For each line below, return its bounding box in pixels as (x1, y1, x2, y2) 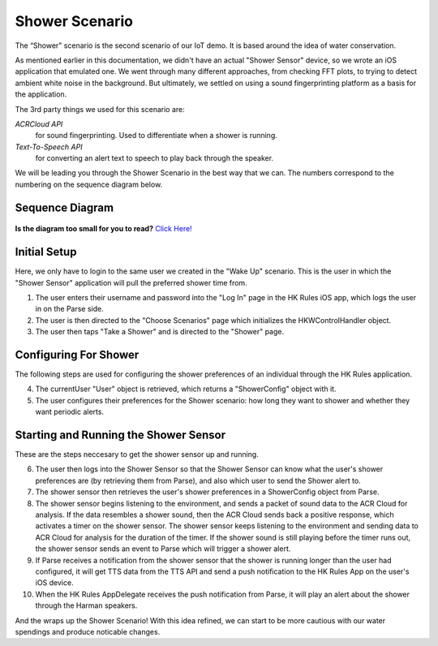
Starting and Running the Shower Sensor (15, 429, 226, 441)
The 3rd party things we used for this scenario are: (15, 104, 186, 114)
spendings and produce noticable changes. (15, 627, 161, 636)
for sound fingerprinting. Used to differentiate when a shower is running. (35, 131, 277, 140)
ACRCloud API (15, 118, 63, 129)
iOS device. (35, 578, 74, 588)
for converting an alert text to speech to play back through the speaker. (35, 153, 274, 163)
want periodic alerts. (35, 407, 105, 417)
